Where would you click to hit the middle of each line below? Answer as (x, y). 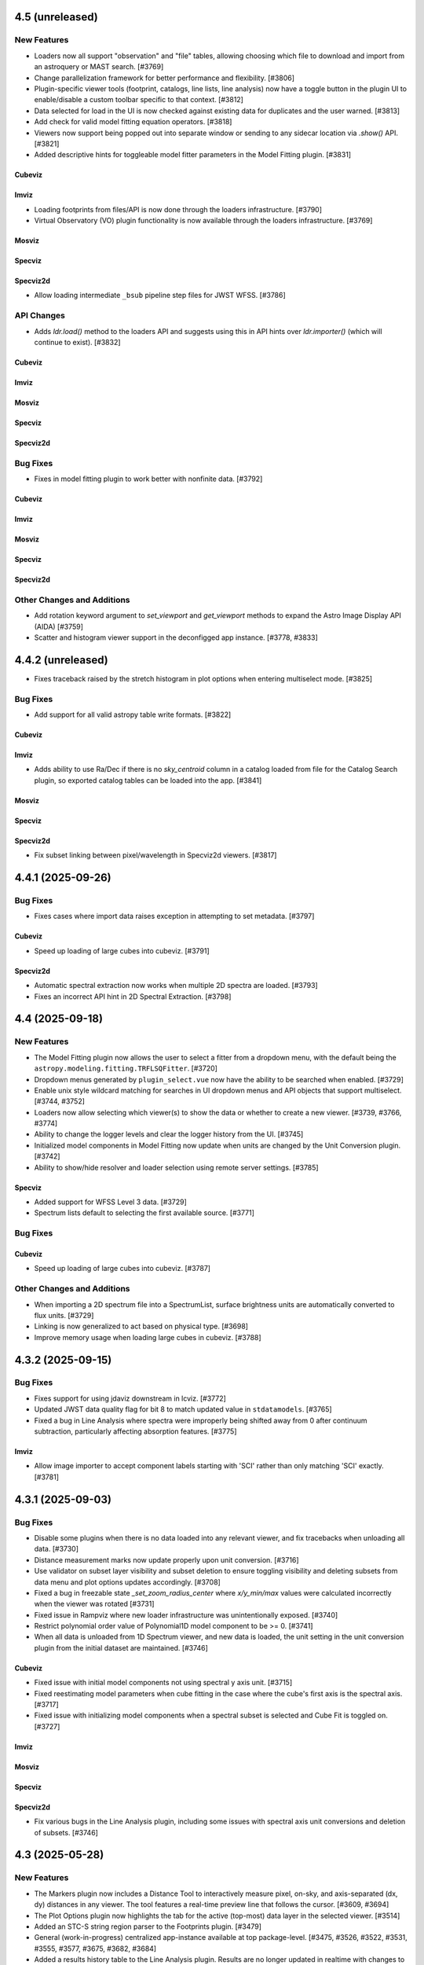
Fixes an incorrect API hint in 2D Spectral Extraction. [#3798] (133, 996)
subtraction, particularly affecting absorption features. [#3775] (135, 1431)
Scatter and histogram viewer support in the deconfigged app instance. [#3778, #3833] (176, 637)
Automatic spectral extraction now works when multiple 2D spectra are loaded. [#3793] (176, 986)
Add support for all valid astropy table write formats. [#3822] (133, 714)
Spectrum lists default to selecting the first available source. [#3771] (144, 1213)
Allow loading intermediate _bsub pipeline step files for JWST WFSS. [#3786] (160, 296)
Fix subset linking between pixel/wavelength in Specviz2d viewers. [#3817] (155, 855)
